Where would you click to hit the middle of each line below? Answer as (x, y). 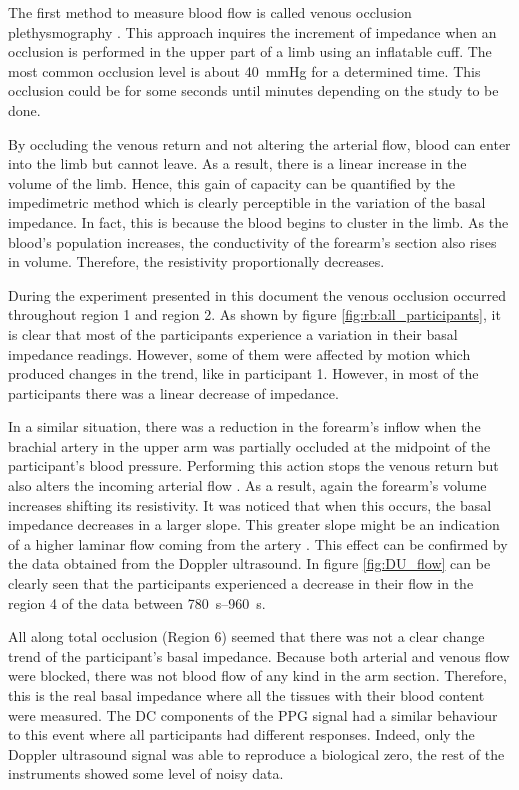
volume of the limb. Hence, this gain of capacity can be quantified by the (231, 182)
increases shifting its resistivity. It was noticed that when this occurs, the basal (250, 504)
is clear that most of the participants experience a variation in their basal (233, 333)
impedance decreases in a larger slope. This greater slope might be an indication (254, 524)
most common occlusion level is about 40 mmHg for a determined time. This (244, 70)
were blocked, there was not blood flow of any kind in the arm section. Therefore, (257, 675)
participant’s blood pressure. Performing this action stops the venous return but (253, 465)
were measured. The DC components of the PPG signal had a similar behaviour (253, 714)
